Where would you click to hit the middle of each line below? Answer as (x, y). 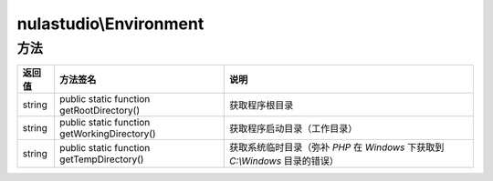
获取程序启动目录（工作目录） (293, 129)
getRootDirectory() (100, 111)
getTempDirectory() (102, 159)
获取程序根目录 (261, 106)
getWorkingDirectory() (108, 134)
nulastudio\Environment (110, 24)
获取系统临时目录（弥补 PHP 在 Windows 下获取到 (336, 147)
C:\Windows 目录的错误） (284, 161)
